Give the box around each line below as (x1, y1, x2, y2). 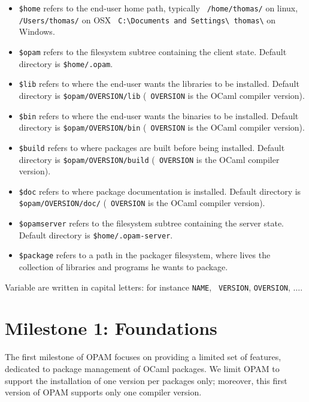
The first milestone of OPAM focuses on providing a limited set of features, (5, 350, 281, 363)
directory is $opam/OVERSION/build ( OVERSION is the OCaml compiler (19, 153, 280, 165)
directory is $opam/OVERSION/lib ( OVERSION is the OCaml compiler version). (19, 89, 305, 101)
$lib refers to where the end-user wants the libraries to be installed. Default (19, 77, 299, 90)
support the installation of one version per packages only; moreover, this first (5, 374, 287, 386)
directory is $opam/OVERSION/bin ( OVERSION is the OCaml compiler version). (19, 121, 305, 134)
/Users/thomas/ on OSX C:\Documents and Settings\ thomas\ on (19, 13, 275, 26)
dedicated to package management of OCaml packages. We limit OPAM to (5, 362, 280, 374)
